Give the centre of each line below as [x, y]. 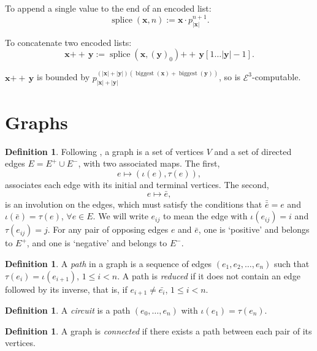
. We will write [120, 216]
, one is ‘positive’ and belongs [254, 229]
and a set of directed [253, 151]
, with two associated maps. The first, [149, 163]
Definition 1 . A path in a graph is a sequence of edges [109, 263]
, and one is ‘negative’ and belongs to [97, 243]
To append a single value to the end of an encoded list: [108, 8]
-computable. [277, 77]
